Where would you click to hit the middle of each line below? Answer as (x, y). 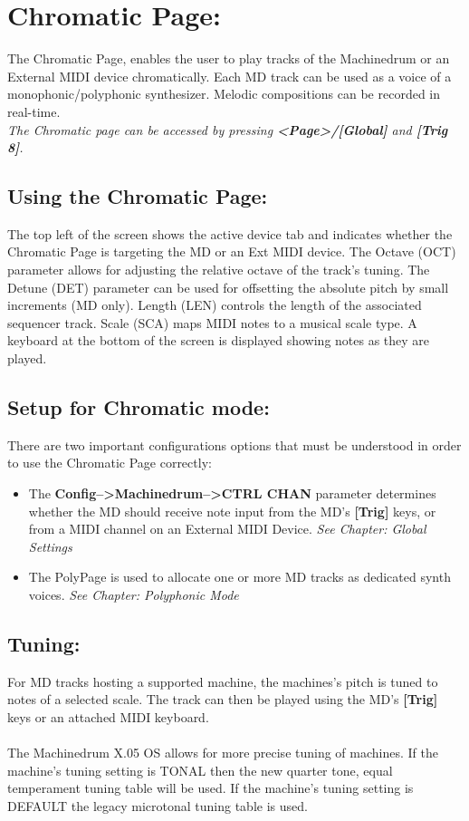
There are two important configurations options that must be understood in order (234, 444)
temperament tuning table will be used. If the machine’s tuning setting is (211, 788)
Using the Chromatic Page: (138, 196)
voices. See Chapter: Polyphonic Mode (134, 594)
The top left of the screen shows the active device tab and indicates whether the (230, 233)
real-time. (34, 111)
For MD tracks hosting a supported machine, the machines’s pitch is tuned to (223, 681)
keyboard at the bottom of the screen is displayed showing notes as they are (219, 340)
